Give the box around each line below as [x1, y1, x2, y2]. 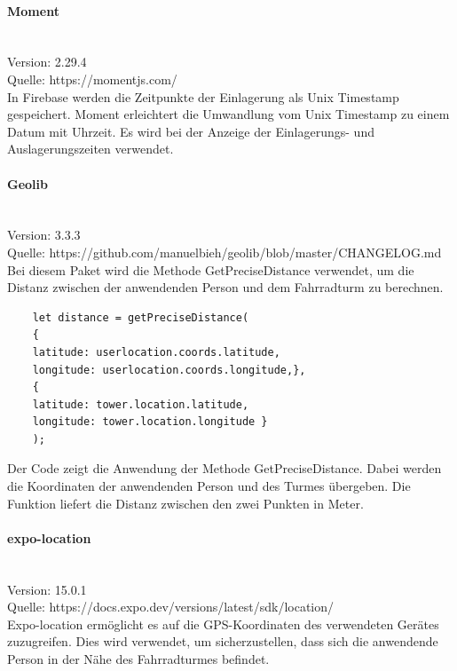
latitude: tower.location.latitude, [32, 398, 249, 411]
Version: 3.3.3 [7, 225, 81, 244]
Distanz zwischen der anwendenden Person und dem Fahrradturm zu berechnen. [7, 278, 444, 296]
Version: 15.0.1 [7, 580, 87, 598]
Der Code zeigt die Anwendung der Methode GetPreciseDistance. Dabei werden [7, 459, 442, 478]
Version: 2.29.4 [7, 52, 87, 71]
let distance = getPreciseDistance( [32, 311, 249, 324]
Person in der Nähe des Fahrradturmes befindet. [7, 650, 270, 668]
